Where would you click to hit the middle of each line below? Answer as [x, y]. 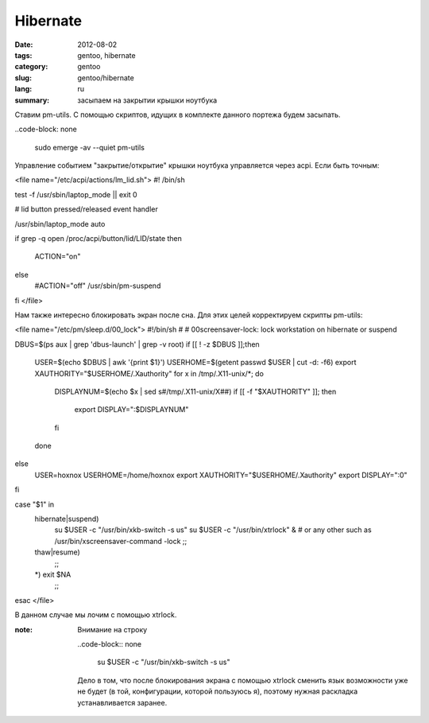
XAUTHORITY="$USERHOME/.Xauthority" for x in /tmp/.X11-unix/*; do [149, 373]
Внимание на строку [112, 629]
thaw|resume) [58, 552]
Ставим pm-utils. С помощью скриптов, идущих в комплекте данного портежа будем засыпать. [178, 115]
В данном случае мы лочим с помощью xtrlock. [96, 615]
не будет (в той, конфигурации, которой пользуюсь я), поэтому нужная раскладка [218, 691]
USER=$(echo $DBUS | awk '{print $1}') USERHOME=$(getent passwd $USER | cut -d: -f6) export [195, 363]
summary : [32, 100]
